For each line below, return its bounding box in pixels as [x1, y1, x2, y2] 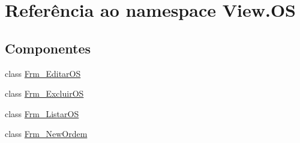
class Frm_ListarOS [5, 107, 79, 120]
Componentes [5, 38, 91, 57]
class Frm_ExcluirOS [5, 87, 84, 100]
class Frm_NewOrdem [5, 127, 88, 140]
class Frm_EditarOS [5, 67, 81, 79]
